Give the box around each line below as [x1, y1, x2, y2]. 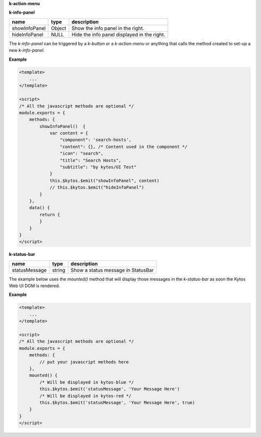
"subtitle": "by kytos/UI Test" [59, 164, 137, 170]
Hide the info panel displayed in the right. [72, 31, 165, 38]
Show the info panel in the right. [72, 25, 145, 32]
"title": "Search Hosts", [59, 158, 121, 163]
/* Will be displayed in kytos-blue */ [39, 379, 134, 385]
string [52, 267, 65, 274]
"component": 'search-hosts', [59, 137, 131, 143]
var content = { [49, 130, 88, 136]
